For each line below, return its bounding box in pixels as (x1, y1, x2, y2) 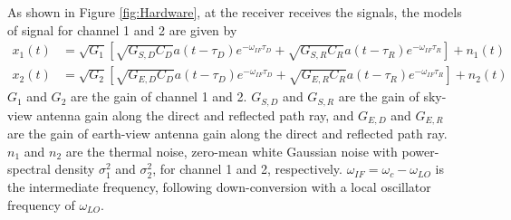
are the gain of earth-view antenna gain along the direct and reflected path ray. (7, 124, 448, 143)
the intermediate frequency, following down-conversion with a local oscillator (7, 177, 431, 196)
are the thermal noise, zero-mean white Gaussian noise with (65, 141, 398, 160)
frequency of (7, 195, 75, 214)
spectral (7, 159, 51, 178)
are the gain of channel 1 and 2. (70, 87, 247, 106)
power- (401, 141, 439, 160)
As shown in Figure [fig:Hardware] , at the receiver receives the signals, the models (7, 3, 462, 21)
